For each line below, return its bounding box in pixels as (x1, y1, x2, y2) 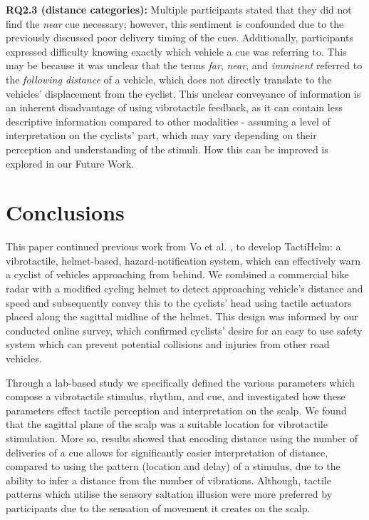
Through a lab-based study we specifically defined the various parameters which (6, 374, 355, 389)
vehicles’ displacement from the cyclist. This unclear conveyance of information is (6, 86, 361, 101)
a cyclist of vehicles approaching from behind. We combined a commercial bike (6, 267, 349, 282)
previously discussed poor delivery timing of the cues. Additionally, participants (6, 30, 353, 45)
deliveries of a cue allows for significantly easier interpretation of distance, (6, 444, 328, 459)
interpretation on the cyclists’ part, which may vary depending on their (6, 128, 317, 143)
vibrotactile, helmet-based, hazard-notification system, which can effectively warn (6, 253, 361, 267)
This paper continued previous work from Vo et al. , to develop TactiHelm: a (6, 239, 341, 254)
